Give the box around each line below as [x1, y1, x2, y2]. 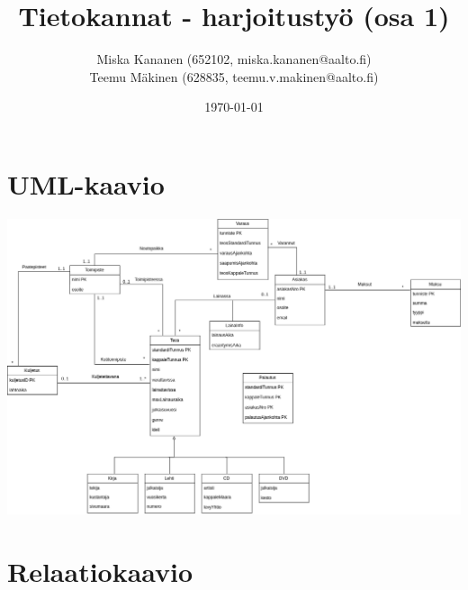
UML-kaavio [7, 165, 165, 202]
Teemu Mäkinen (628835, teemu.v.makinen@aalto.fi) [89, 67, 379, 86]
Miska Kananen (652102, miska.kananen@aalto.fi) [96, 50, 372, 68]
